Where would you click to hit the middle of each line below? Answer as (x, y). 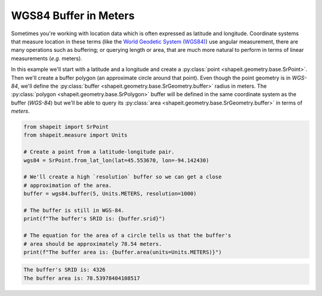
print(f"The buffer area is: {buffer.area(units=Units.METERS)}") (123, 252)
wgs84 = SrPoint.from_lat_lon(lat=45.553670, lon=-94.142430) (116, 160)
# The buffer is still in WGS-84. (74, 210)
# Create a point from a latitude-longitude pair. (99, 152)
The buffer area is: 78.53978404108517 (82, 278)
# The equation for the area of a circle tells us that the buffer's (127, 235)
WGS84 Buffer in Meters (73, 16)
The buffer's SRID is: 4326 (64, 270)
